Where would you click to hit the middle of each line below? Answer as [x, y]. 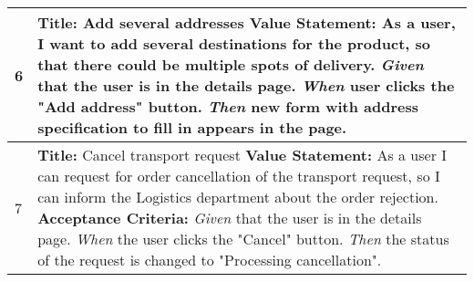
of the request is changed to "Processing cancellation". [210, 260]
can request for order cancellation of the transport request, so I [239, 176]
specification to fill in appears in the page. [192, 127]
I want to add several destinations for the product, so [234, 43]
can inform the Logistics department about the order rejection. [238, 197]
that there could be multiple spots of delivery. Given [231, 64]
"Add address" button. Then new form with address [228, 106]
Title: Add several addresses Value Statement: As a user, [247, 22]
